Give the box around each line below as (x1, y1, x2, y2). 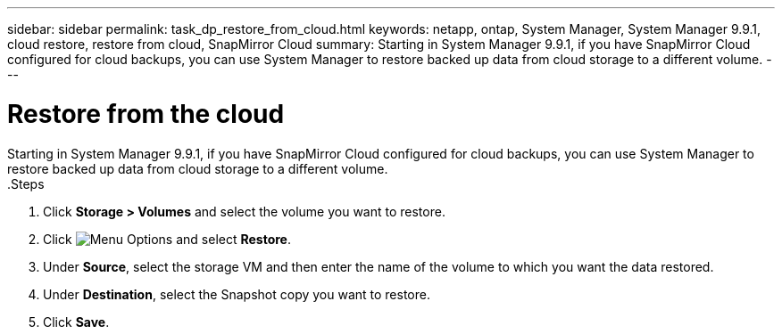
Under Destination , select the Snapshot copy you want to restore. (43, 286, 430, 302)
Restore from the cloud (7, 98, 285, 129)
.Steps (7, 175, 45, 191)
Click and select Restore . (43, 231, 291, 247)
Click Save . (43, 314, 110, 330)
